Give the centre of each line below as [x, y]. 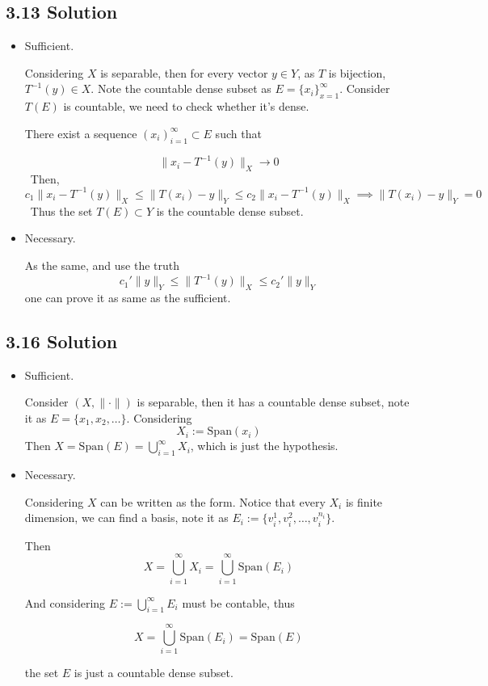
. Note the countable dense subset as [181, 88]
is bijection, [357, 72]
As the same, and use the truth [102, 265]
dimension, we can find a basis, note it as [126, 518]
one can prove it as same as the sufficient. [128, 297]
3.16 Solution [62, 341]
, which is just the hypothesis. [264, 446]
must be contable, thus [238, 602]
